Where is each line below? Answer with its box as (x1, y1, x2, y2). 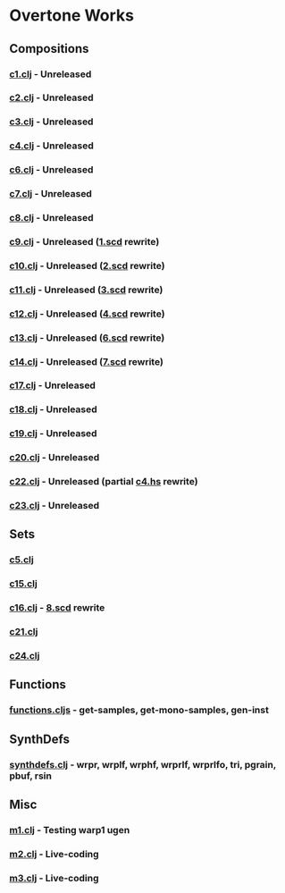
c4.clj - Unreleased (9, 139, 94, 152)
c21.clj (9, 626, 38, 638)
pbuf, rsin (9, 770, 52, 782)
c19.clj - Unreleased (9, 427, 97, 440)
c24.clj (9, 650, 40, 662)
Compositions (9, 41, 89, 56)
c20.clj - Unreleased (9, 451, 100, 464)
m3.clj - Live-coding (9, 872, 100, 884)
